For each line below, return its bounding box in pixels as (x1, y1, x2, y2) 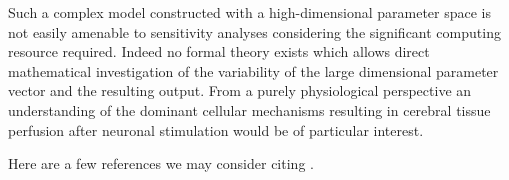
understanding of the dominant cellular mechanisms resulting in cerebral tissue (8, 99, 491, 120)
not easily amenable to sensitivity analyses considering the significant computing (8, 21, 501, 42)
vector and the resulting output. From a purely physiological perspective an (8, 80, 472, 101)
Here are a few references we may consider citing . (8, 153, 314, 174)
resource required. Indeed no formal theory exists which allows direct (8, 41, 430, 62)
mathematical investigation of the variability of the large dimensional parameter (8, 60, 499, 81)
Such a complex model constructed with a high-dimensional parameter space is (8, 2, 492, 22)
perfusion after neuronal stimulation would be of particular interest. (8, 119, 424, 140)
